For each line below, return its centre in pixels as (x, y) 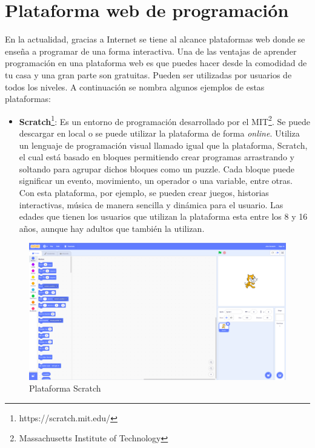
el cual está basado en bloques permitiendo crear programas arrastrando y (157, 157)
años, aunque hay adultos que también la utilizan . (112, 228)
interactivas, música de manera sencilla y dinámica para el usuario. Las (151, 204)
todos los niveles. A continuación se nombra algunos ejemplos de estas (135, 87)
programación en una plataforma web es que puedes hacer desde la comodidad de (156, 63)
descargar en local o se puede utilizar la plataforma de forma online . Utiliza (159, 133)
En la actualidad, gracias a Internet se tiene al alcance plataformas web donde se (155, 39)
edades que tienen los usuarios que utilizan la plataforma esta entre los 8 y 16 (163, 216)
